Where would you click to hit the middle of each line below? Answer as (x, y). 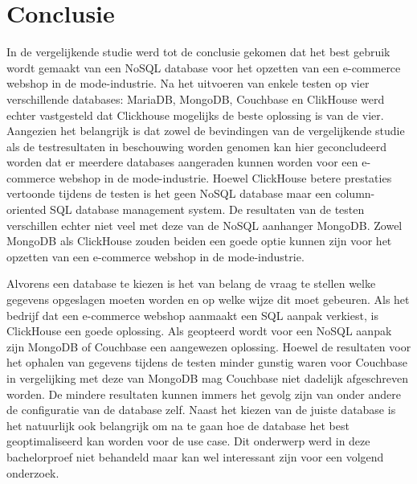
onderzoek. (33, 472)
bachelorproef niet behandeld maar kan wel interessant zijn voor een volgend (195, 456)
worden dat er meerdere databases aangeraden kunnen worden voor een (182, 162)
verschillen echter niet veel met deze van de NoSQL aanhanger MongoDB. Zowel (204, 225)
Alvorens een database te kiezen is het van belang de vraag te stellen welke (191, 283)
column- (355, 193)
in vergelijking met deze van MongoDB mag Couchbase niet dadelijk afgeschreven (207, 378)
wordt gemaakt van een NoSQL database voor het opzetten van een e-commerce (204, 67)
